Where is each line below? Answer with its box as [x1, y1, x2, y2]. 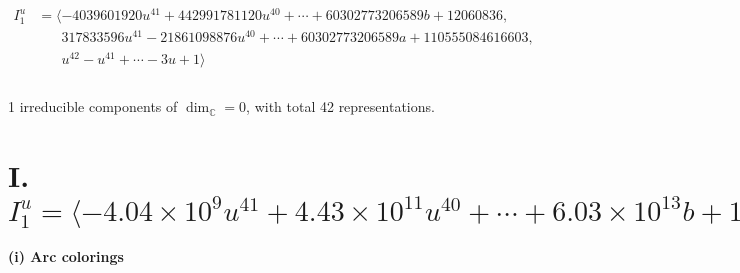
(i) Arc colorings [8, 246, 124, 267]
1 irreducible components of [8, 96, 178, 117]
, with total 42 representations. [246, 96, 435, 117]
